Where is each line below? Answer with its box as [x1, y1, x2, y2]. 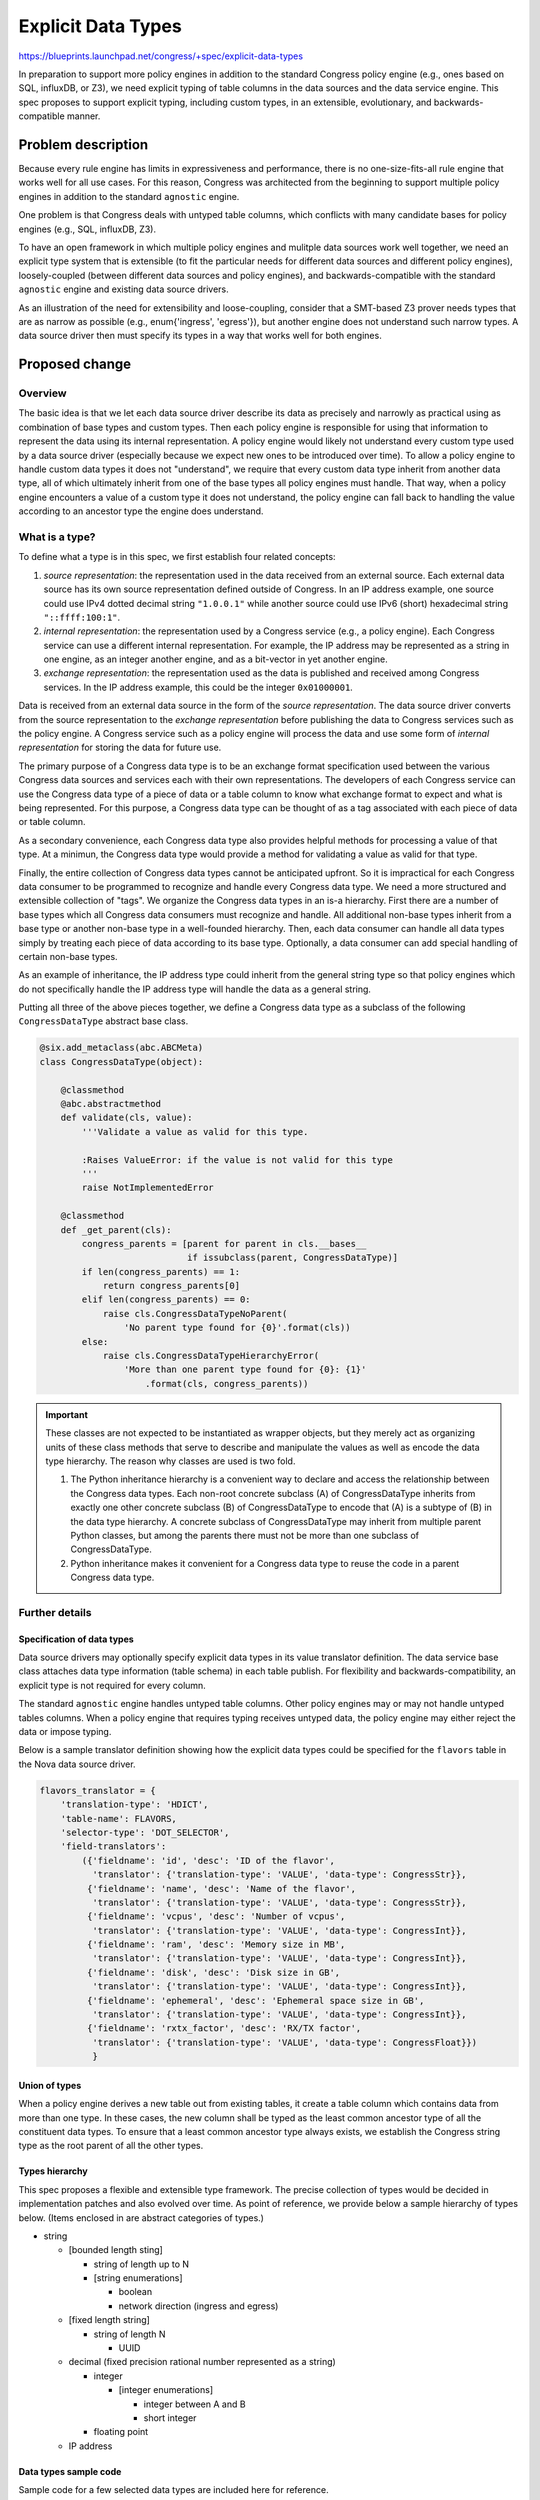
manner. [66, 110, 101, 122]
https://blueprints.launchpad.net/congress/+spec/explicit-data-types [18, 50, 304, 62]
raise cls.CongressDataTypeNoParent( [102, 1308, 288, 1319]
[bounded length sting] [68, 2244, 164, 2256]
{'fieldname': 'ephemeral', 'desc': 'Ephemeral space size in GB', [86, 1995, 425, 2006]
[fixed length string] [68, 2314, 150, 2326]
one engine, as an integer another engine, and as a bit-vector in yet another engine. [43, 653, 389, 665]
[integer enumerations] [118, 2384, 214, 2396]
